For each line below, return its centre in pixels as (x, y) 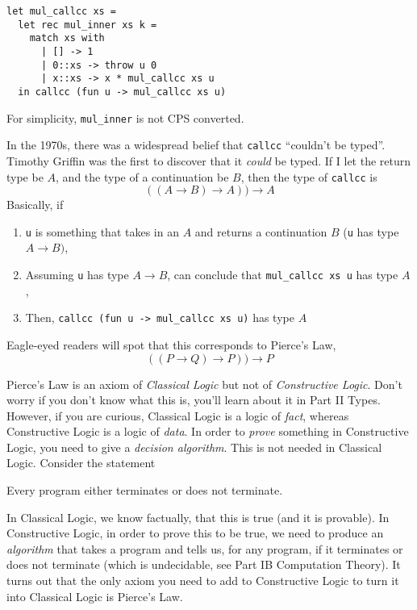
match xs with (67, 38)
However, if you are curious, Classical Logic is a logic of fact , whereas (178, 415)
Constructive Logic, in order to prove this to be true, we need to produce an (195, 533)
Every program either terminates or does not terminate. (145, 490)
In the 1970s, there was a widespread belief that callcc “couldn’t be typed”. (196, 145)
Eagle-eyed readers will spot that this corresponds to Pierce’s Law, (171, 344)
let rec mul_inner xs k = (88, 25)
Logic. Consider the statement (81, 463)
